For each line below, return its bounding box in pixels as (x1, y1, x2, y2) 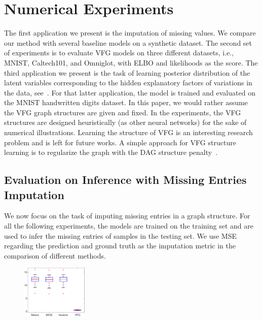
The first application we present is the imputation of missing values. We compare (4, 27, 256, 38)
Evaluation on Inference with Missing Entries (4, 172, 247, 187)
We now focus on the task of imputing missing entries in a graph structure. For (4, 210, 250, 221)
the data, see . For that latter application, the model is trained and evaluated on (4, 87, 255, 98)
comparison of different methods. (4, 250, 106, 261)
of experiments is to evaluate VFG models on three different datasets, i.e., (4, 47, 234, 58)
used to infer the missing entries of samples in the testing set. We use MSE (4, 230, 237, 241)
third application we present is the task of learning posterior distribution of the (4, 67, 250, 78)
